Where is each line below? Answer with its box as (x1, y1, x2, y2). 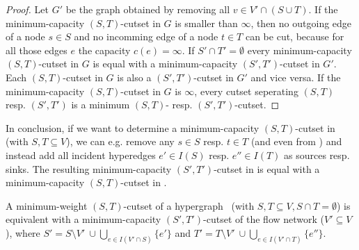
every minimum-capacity (247, 42, 352, 57)
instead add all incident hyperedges (6, 147, 156, 162)
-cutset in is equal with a (214, 161, 320, 176)
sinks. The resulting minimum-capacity (6, 161, 172, 176)
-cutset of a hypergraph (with (123, 198, 255, 212)
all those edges (6, 42, 67, 57)
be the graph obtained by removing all (65, 2, 230, 16)
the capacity (78, 42, 131, 57)
